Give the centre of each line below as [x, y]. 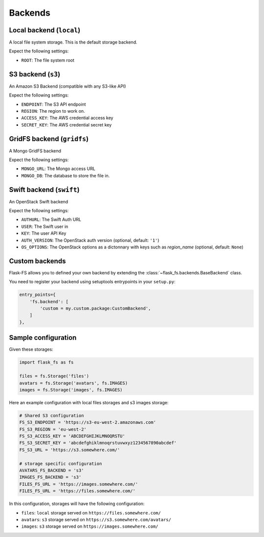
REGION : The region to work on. [53, 111]
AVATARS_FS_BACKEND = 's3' [52, 471]
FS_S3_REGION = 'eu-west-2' [53, 429]
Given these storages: [31, 349]
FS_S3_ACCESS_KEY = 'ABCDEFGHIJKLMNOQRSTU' [72, 436]
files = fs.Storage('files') [54, 376]
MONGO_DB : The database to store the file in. [66, 175]
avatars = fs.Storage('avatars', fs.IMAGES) [74, 383]
